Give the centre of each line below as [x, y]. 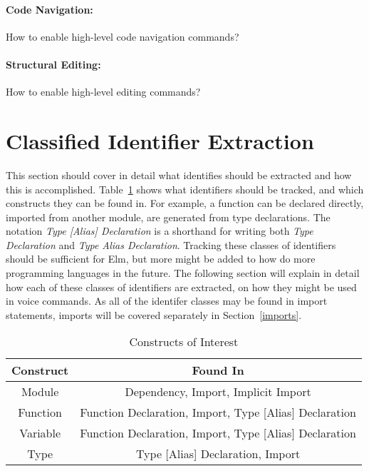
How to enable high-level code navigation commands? [123, 36]
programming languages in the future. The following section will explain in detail [183, 273]
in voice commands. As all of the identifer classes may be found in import [167, 301]
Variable [40, 433]
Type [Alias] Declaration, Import [218, 454]
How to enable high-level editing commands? [103, 92]
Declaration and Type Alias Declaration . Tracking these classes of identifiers [171, 244]
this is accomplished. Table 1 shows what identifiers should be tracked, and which [185, 189]
